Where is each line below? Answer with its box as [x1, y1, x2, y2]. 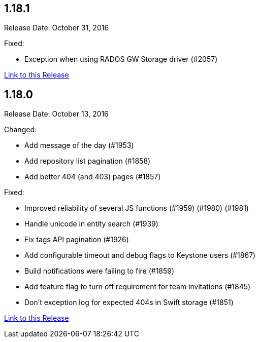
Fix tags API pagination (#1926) [24, 235, 129, 244]
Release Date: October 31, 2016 [4, 23, 109, 32]
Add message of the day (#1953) [24, 141, 134, 150]
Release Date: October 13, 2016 [4, 109, 109, 119]
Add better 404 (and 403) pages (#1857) [24, 172, 161, 181]
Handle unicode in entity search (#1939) [24, 219, 158, 229]
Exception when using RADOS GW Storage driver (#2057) [24, 55, 218, 64]
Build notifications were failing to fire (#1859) [24, 267, 175, 276]
